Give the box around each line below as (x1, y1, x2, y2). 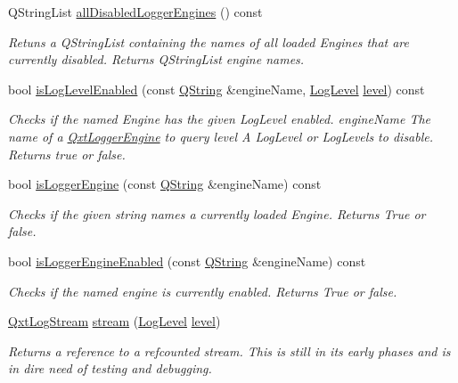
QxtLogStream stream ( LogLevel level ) (8, 312, 221, 330)
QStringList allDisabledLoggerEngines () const (8, 3, 263, 20)
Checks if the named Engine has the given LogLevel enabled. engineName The (8, 110, 431, 128)
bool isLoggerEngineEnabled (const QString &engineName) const (8, 251, 366, 270)
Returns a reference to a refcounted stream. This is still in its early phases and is (8, 341, 451, 360)
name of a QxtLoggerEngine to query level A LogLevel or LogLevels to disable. (8, 126, 434, 145)
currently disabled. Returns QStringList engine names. (8, 50, 305, 69)
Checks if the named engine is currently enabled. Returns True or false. (8, 281, 397, 300)
